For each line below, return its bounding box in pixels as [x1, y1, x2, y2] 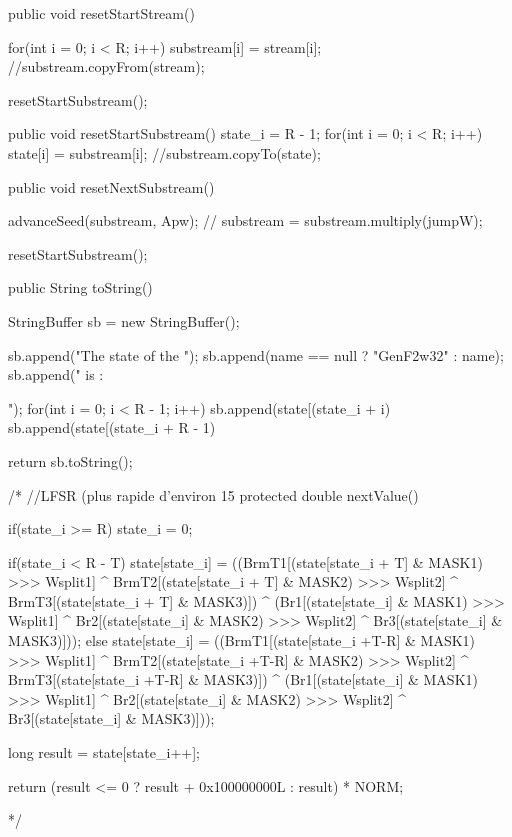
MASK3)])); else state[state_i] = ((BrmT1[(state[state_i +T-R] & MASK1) [8, 630, 476, 651]
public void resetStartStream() [8, 3, 195, 23]
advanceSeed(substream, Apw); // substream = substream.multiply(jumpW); [8, 210, 483, 231]
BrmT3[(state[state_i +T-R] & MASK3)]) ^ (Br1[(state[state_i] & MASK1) [8, 669, 478, 690]
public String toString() [8, 277, 153, 298]
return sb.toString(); [8, 450, 133, 471]
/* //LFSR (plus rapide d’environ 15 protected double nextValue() [8, 484, 419, 505]
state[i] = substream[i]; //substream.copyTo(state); [8, 142, 321, 163]
